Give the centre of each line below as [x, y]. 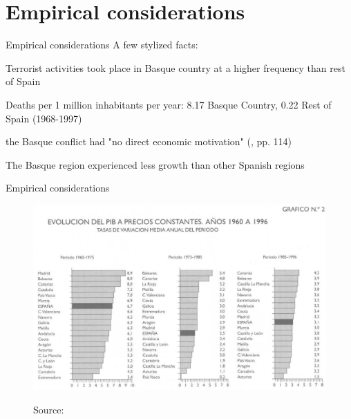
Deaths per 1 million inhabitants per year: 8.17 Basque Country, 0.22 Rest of [169, 104]
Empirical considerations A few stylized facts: [102, 45]
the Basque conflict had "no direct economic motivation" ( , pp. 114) [149, 141]
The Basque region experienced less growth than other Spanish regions [155, 164]
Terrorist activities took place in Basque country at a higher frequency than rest [175, 67]
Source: [49, 409]
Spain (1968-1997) [44, 118]
